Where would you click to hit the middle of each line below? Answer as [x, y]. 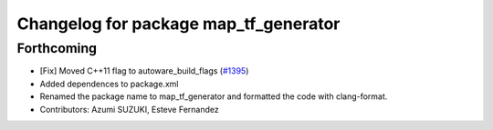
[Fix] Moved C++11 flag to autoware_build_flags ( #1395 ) [144, 71]
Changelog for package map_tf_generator [178, 24]
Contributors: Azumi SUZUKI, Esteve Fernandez [129, 109]
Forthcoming [57, 48]
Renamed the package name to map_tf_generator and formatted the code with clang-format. [214, 96]
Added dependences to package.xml [109, 84]
